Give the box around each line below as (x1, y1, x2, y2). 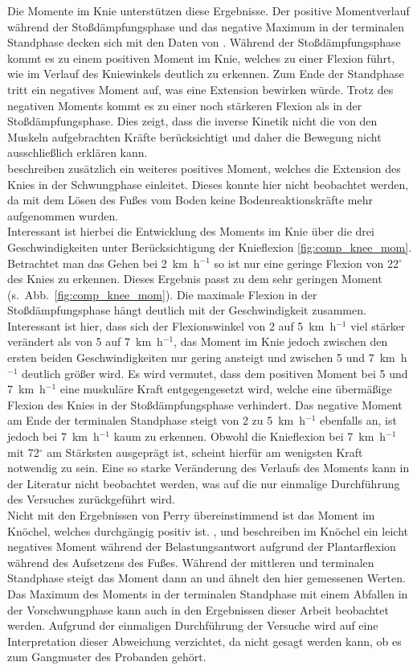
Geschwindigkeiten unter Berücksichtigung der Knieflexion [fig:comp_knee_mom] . (7, 238, 412, 255)
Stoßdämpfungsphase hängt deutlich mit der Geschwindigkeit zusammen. (7, 302, 366, 319)
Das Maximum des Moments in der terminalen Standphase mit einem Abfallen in (7, 585, 408, 602)
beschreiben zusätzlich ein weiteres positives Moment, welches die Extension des (7, 159, 401, 176)
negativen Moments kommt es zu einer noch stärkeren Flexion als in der (7, 97, 362, 113)
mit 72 (7, 443, 39, 460)
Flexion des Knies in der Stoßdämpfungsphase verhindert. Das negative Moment (7, 396, 403, 413)
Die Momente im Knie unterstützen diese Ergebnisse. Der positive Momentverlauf (7, 2, 410, 18)
